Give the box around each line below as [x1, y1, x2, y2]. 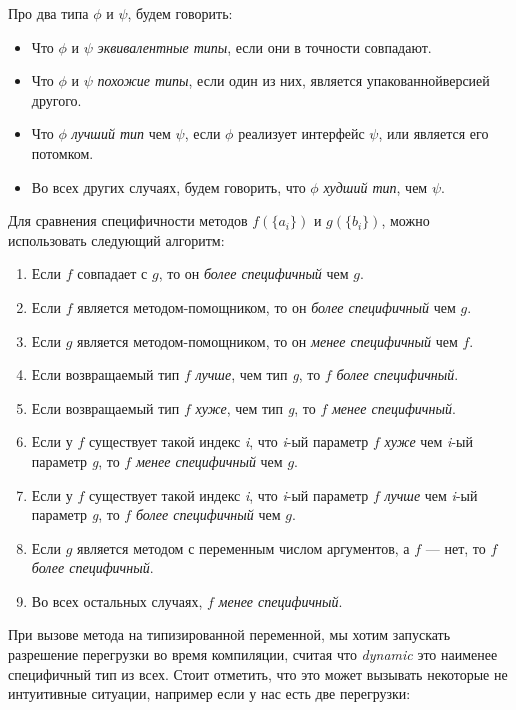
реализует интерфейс [238, 123, 365, 144]
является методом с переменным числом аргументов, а [77, 537, 410, 558]
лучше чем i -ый [384, 484, 478, 505]
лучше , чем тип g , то [195, 364, 321, 385]
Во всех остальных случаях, [31, 590, 203, 611]
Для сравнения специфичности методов [8, 210, 248, 231]
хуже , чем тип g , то [195, 397, 316, 418]
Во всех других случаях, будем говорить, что [31, 176, 306, 197]
